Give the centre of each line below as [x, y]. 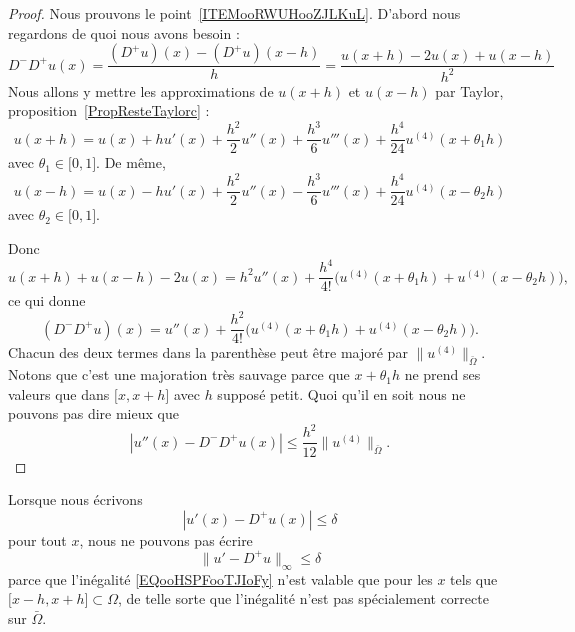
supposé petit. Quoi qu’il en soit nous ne [341, 393]
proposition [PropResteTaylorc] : [109, 110]
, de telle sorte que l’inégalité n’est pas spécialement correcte [303, 598]
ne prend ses [442, 374]
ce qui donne [47, 300]
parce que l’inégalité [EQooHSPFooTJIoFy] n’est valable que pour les [220, 578]
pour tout [37, 539]
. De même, [131, 162]
